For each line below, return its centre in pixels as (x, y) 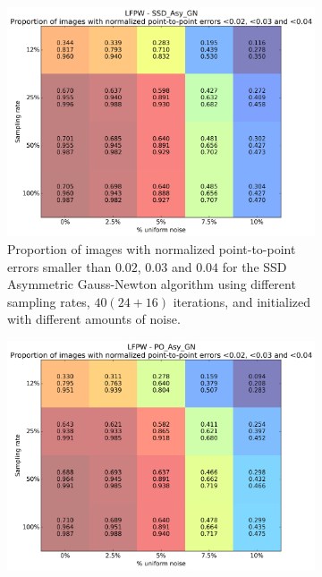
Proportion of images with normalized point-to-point (152, 248)
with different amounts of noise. (94, 319)
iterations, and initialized (242, 301)
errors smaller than (59, 266)
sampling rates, (49, 301)
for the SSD (254, 266)
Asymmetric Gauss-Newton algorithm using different (152, 284)
